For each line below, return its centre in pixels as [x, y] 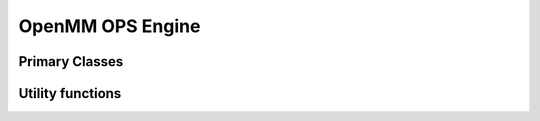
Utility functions [70, 93]
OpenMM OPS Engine [109, 26]
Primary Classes [71, 61]
